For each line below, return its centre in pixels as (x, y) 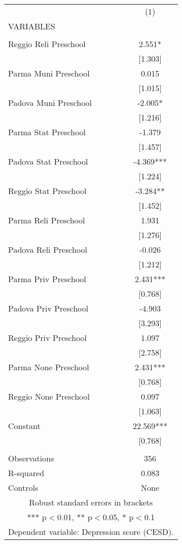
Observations (31, 458)
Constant (24, 426)
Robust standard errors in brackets (91, 502)
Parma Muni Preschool (49, 73)
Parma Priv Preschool (47, 279)
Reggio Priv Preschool (48, 338)
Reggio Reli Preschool (47, 44)
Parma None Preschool (49, 367)
